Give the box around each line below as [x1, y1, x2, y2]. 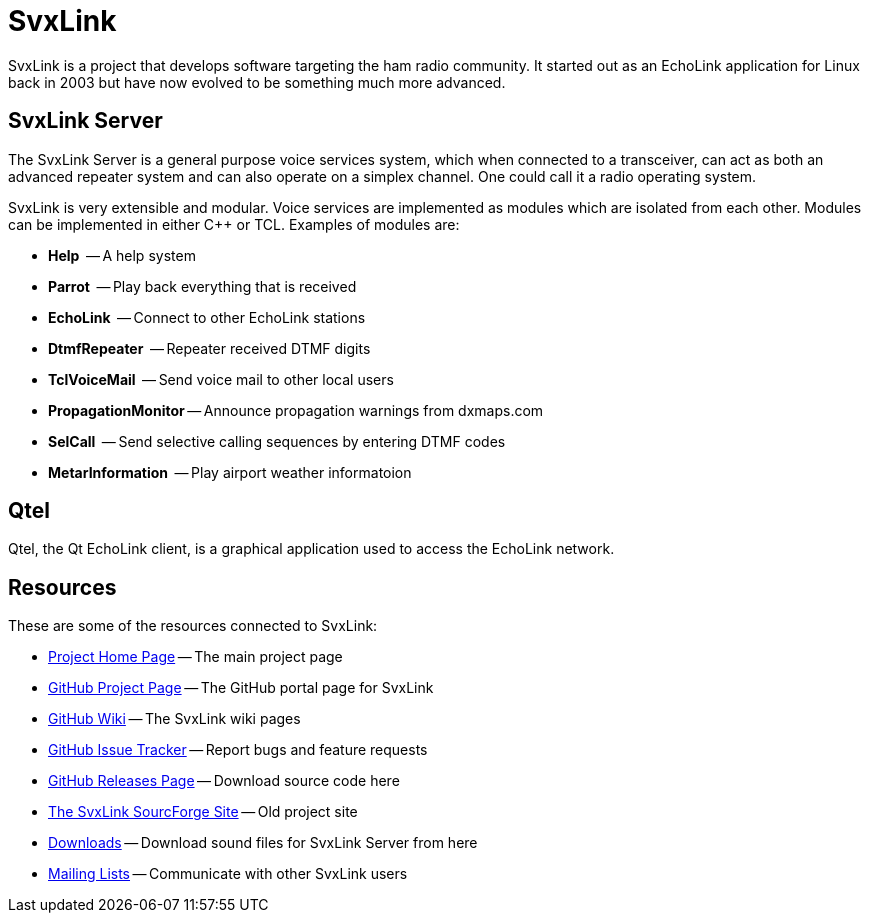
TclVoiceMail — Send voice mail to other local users [48, 370, 394, 388]
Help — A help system [48, 246, 196, 264]
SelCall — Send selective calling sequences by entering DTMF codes [48, 432, 506, 450]
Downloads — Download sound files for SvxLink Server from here [48, 834, 478, 852]
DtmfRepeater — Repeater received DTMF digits [48, 339, 371, 357]
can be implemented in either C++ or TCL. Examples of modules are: [8, 215, 460, 233]
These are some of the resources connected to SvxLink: [8, 617, 378, 635]
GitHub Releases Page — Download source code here [48, 772, 400, 790]
